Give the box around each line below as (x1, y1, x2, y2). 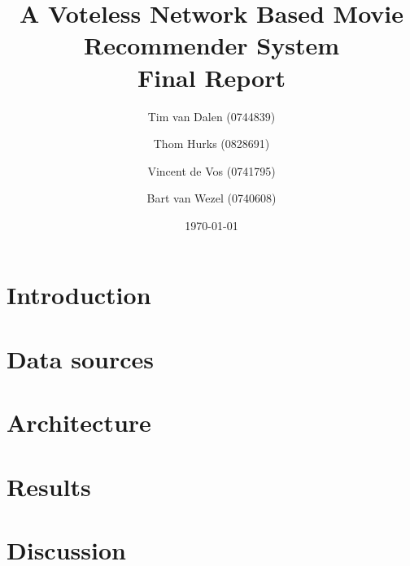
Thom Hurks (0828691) (153, 135, 270, 152)
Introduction (7, 278, 151, 311)
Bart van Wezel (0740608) (146, 189, 277, 207)
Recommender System (84, 28, 339, 62)
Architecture (7, 406, 151, 439)
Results (7, 469, 91, 503)
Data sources (7, 342, 154, 375)
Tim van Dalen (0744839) (147, 107, 276, 124)
